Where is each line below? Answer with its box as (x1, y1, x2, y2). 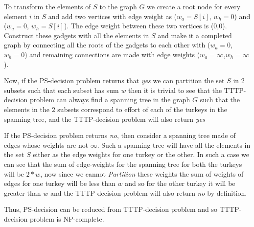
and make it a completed (158, 30, 232, 40)
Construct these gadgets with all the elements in (4, 30, 149, 40)
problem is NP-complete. (29, 213, 104, 224)
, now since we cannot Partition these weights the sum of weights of (40, 168, 244, 179)
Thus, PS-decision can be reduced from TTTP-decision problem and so (4, 204, 217, 214)
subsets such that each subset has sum (4, 85, 119, 95)
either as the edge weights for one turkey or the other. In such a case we (33, 149, 250, 159)
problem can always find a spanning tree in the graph (29, 94, 190, 105)
